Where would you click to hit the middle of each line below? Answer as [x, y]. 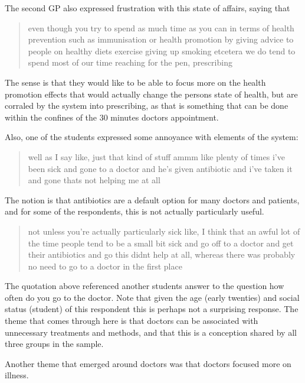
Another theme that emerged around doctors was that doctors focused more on [148, 363]
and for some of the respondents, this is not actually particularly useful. [135, 211]
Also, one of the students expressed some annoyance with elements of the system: [152, 137]
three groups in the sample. [54, 344]
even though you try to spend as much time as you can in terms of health [161, 27]
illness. [17, 375]
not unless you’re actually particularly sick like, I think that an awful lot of [164, 231]
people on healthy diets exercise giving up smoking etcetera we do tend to [162, 51]
